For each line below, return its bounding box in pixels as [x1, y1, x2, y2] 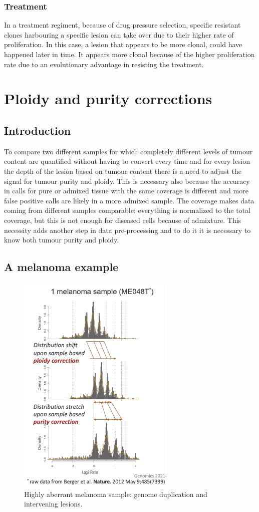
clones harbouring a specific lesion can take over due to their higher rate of [4, 29, 234, 40]
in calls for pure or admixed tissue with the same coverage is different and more [4, 185, 248, 196]
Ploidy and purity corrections [4, 88, 212, 109]
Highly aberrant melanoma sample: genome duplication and [24, 488, 207, 499]
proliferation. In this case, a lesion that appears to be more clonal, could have [4, 39, 242, 50]
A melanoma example [4, 259, 119, 275]
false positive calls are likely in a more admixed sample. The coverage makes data [4, 195, 254, 205]
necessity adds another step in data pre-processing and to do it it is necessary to [4, 224, 251, 235]
